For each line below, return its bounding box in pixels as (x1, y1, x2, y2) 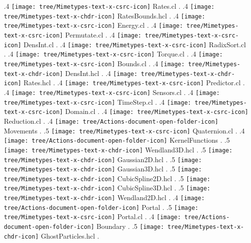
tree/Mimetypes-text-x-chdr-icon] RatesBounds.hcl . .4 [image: (4, 10, 205, 20)
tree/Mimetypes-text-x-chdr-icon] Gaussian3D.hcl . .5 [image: (4, 164, 202, 174)
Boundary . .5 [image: (96, 221, 164, 231)
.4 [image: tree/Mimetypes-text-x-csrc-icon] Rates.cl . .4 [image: (4, 1, 215, 11)
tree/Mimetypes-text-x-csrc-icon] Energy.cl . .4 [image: (4, 20, 183, 30)
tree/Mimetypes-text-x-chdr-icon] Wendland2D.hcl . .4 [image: (4, 192, 205, 203)
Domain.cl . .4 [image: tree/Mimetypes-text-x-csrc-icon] (65, 106, 249, 116)
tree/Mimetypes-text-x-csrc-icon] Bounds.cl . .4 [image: (4, 58, 185, 68)
